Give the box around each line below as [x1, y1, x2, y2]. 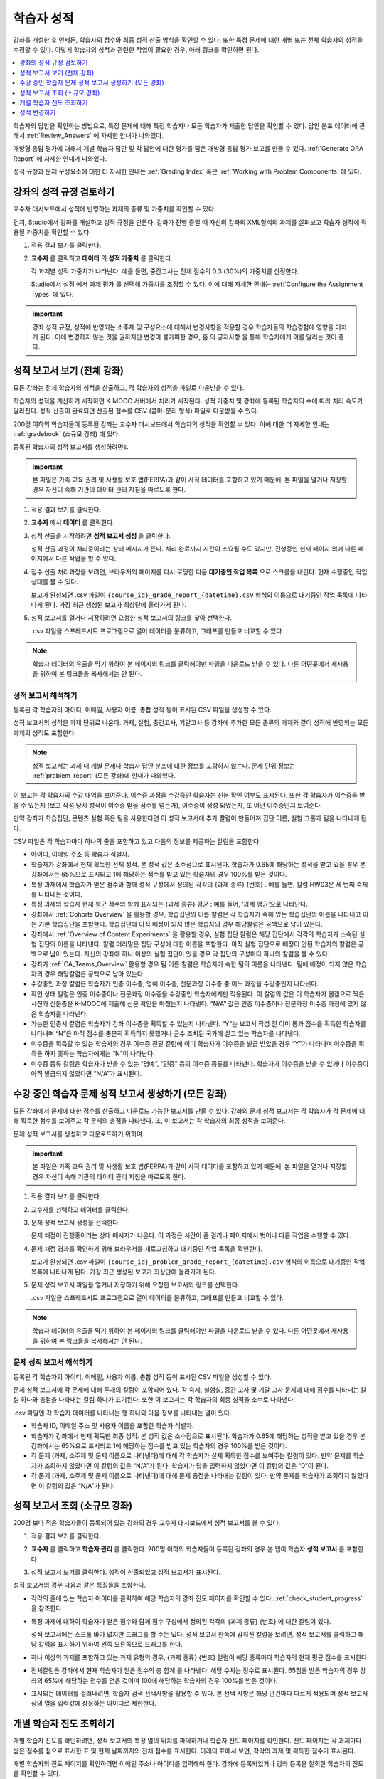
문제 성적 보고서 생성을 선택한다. [31, 1218, 121, 1227]
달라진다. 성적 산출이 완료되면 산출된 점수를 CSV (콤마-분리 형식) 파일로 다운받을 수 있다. [13, 406, 259, 416]
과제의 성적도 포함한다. [13, 728, 76, 737]
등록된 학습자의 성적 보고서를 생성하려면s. [13, 443, 129, 451]
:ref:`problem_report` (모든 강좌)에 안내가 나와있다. [32, 771, 176, 780]
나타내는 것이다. [38, 889, 82, 898]
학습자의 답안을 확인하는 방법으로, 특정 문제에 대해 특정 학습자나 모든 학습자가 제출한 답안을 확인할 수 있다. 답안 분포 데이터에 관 [13, 121, 366, 130]
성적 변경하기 [19, 108, 56, 117]
